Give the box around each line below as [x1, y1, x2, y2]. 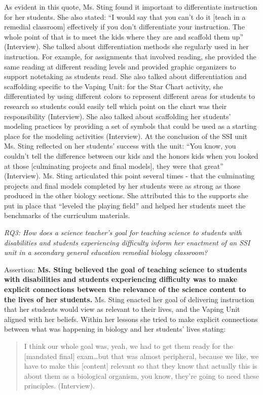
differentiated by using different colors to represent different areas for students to [4, 91, 255, 101]
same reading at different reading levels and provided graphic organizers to [4, 61, 236, 71]
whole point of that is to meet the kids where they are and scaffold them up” [4, 31, 243, 42]
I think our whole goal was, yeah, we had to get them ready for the [24, 341, 233, 351]
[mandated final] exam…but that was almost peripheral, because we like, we [24, 350, 259, 361]
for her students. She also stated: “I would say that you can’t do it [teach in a [4, 11, 246, 22]
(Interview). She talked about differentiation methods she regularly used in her [4, 41, 249, 52]
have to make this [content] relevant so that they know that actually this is [24, 361, 257, 371]
